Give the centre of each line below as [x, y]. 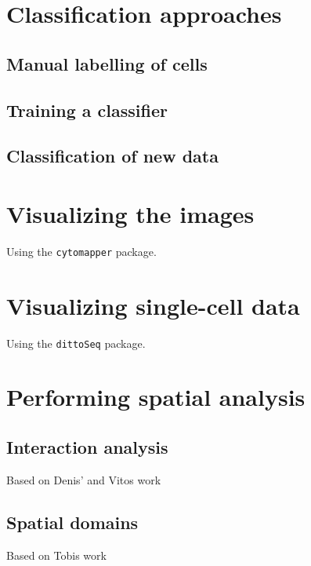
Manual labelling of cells [107, 63]
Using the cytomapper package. [81, 251]
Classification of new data [112, 156]
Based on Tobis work [56, 555]
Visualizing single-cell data [153, 305]
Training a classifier [87, 110]
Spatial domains [72, 522]
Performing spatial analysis [156, 397]
